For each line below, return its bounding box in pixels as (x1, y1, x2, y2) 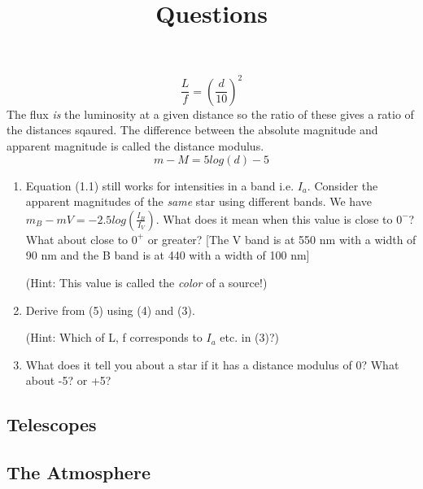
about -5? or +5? (25, 372, 111, 389)
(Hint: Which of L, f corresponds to (25, 329, 203, 346)
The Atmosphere (7, 460, 150, 485)
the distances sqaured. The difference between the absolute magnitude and (7, 121, 378, 138)
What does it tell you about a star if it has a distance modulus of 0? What (25, 356, 399, 373)
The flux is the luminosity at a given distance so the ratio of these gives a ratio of (7, 105, 414, 122)
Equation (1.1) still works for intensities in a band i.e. (25, 177, 294, 194)
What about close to (25, 230, 129, 247)
